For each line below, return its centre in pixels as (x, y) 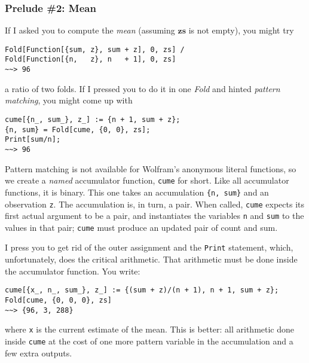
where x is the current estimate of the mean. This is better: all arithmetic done (150, 329)
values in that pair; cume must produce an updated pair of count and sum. (141, 227)
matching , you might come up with (69, 100)
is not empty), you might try (241, 30)
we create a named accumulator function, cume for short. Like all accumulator (147, 180)
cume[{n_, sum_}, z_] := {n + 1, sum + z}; (93, 119)
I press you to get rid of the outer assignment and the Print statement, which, (149, 247)
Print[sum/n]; (33, 140)
